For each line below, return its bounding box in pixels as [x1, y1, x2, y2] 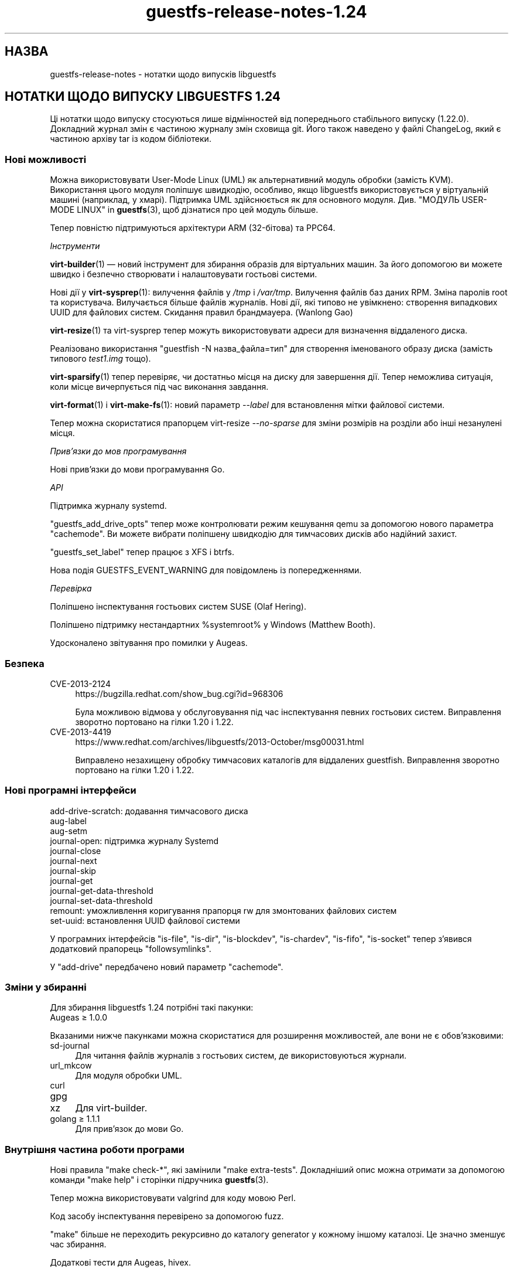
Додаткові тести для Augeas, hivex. [50, 1257, 191, 1268]
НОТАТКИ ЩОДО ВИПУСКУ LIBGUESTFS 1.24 [5, 89, 281, 104]
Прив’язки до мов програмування [50, 446, 187, 457]
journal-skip [50, 865, 96, 876]
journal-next [50, 855, 97, 866]
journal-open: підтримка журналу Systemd [50, 835, 219, 846]
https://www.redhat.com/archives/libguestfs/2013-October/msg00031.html [75, 736, 364, 747]
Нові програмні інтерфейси [5, 784, 136, 797]
